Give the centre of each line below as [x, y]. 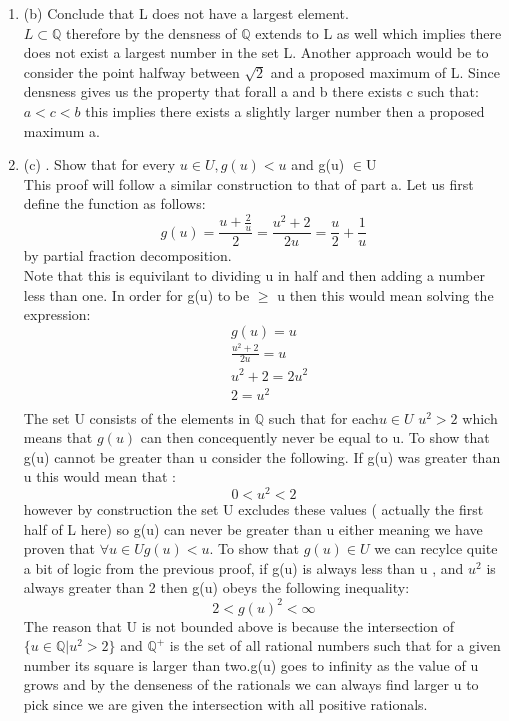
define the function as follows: [114, 203]
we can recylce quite [436, 548]
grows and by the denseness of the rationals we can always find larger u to [251, 684]
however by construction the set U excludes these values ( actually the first [253, 509]
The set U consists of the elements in [137, 417]
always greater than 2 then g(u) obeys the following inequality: [216, 587]
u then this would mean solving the [385, 294]
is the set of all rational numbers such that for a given [335, 645]
